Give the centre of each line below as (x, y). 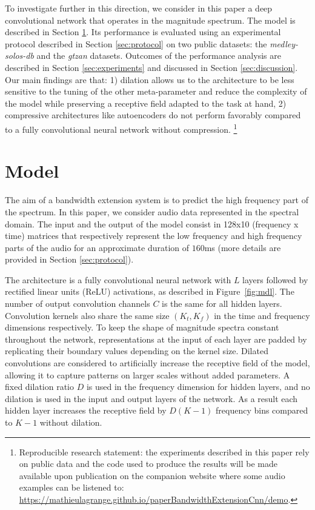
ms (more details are (243, 247)
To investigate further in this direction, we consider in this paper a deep (139, 8)
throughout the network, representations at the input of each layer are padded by (156, 339)
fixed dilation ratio (40, 387)
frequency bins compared (262, 410)
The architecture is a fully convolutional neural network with (118, 279)
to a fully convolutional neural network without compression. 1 (121, 128)
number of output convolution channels (78, 304)
